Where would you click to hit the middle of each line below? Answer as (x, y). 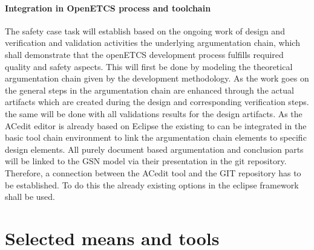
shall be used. (30, 197)
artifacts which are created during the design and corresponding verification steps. (157, 102)
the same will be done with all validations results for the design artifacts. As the (154, 113)
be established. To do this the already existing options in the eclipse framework (152, 184)
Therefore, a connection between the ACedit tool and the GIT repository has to (153, 172)
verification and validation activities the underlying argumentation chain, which (152, 43)
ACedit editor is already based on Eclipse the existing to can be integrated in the (156, 125)
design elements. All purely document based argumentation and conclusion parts (154, 149)
